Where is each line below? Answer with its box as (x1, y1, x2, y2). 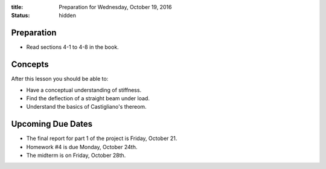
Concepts (11, 59, 49, 69)
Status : (11, 12, 30, 19)
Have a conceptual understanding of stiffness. (26, 86, 142, 94)
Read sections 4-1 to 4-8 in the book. (26, 43, 119, 51)
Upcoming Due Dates (11, 119, 93, 129)
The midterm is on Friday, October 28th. (26, 151, 126, 159)
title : (11, 4, 24, 10)
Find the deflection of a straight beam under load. (26, 94, 150, 102)
